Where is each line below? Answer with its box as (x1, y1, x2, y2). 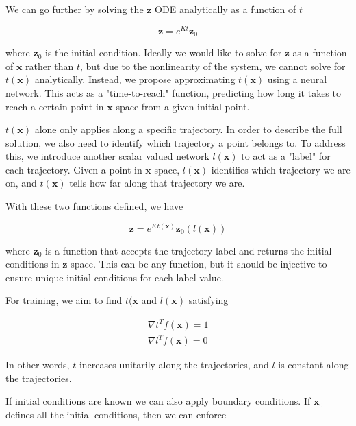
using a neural (267, 72, 327, 86)
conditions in (5, 257, 60, 271)
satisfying (188, 293, 229, 307)
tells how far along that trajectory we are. (69, 176, 245, 190)
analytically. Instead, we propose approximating (34, 72, 236, 86)
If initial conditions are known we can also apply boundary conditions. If (5, 394, 311, 408)
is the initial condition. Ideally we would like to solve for (44, 45, 282, 60)
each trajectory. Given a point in (5, 162, 142, 176)
